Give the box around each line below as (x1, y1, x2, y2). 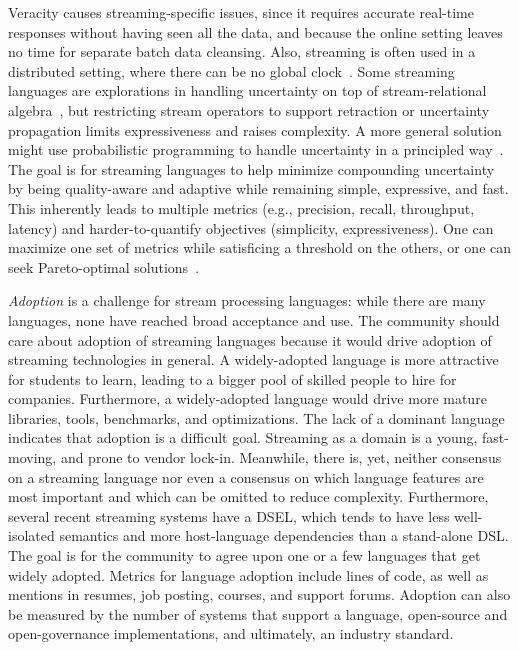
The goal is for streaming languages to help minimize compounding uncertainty (8, 158, 495, 179)
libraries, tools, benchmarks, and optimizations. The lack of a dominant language (8, 407, 505, 428)
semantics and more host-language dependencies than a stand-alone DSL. (59, 525, 509, 546)
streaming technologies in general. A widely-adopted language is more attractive (8, 349, 499, 370)
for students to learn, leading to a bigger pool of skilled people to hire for (8, 368, 457, 389)
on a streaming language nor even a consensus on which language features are (8, 466, 484, 487)
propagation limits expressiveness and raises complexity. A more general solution (8, 119, 502, 140)
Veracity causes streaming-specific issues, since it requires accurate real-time (8, 2, 474, 22)
